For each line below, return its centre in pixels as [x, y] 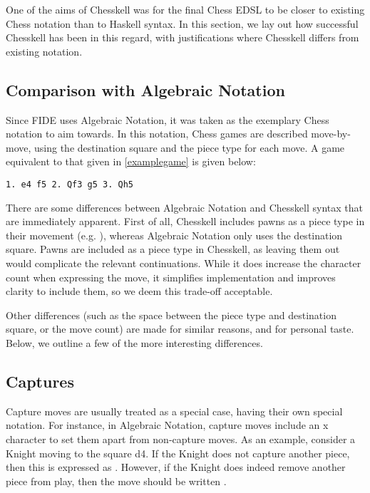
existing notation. [44, 51]
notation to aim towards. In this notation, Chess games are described [157, 134]
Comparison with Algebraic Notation [145, 89]
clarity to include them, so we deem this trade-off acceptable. [139, 291]
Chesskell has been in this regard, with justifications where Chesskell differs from [183, 37]
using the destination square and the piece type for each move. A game [190, 147]
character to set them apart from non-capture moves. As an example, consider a [181, 438]
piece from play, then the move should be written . [116, 481]
